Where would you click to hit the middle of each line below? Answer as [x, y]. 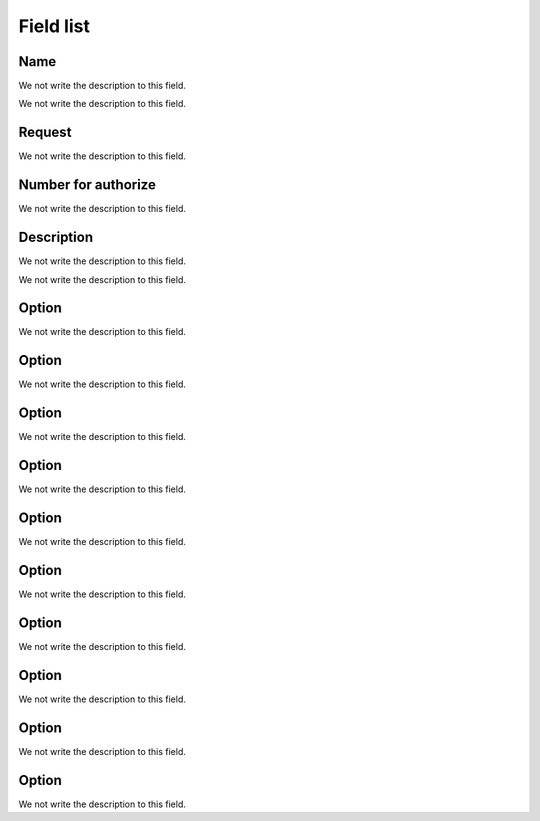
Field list [54, 26]
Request [45, 132]
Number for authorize [87, 185]
